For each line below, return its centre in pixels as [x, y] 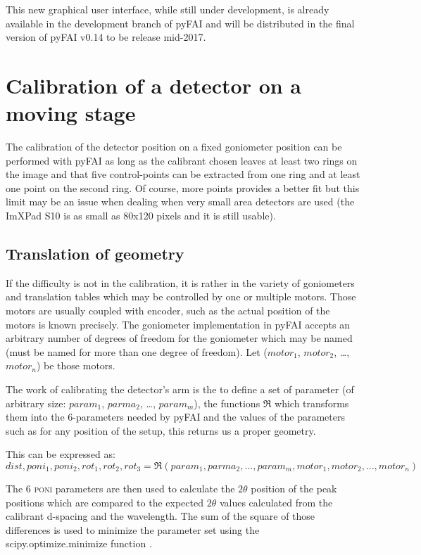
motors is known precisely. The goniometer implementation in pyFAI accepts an [178, 324]
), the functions [227, 403]
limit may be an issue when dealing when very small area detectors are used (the [180, 202]
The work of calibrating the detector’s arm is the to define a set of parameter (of [180, 389]
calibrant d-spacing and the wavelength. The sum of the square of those [161, 516]
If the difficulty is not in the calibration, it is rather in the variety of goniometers [180, 282]
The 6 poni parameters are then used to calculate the [120, 488]
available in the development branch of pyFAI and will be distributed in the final [180, 23]
